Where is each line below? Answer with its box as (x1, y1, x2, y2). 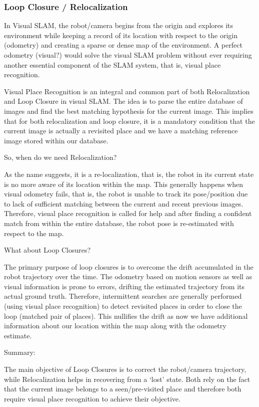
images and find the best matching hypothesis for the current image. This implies (4, 105, 253, 116)
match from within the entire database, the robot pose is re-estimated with (4, 218, 234, 228)
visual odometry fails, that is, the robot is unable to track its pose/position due (4, 188, 248, 199)
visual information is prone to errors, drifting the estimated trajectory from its (4, 281, 245, 291)
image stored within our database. (4, 135, 108, 145)
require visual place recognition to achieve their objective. (4, 393, 180, 403)
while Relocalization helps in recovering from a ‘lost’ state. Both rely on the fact (4, 373, 250, 384)
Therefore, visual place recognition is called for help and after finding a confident (4, 208, 252, 219)
